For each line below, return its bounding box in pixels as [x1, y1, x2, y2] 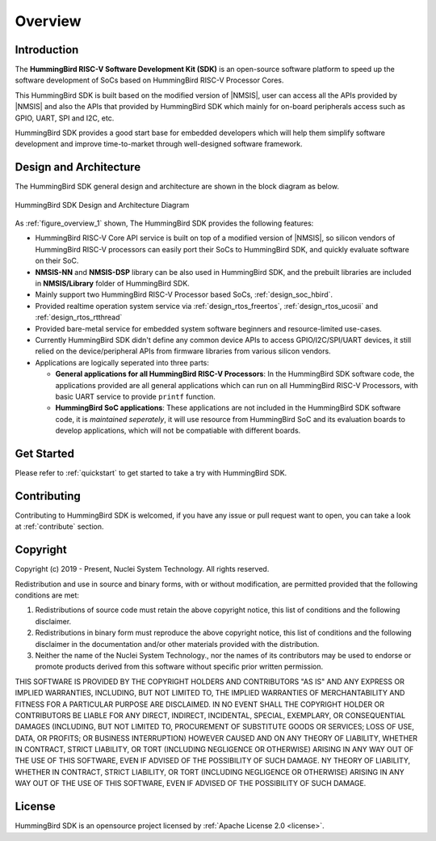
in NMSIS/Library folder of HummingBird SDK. [35, 279, 190, 289]
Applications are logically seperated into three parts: [35, 357, 210, 367]
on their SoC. [35, 256, 79, 266]
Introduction [15, 43, 79, 57]
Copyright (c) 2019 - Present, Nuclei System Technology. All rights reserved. [15, 564, 270, 574]
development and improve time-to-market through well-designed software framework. [15, 139, 303, 149]
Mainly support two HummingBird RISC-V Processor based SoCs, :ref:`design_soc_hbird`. [35, 289, 333, 299]
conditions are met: [15, 590, 80, 600]
